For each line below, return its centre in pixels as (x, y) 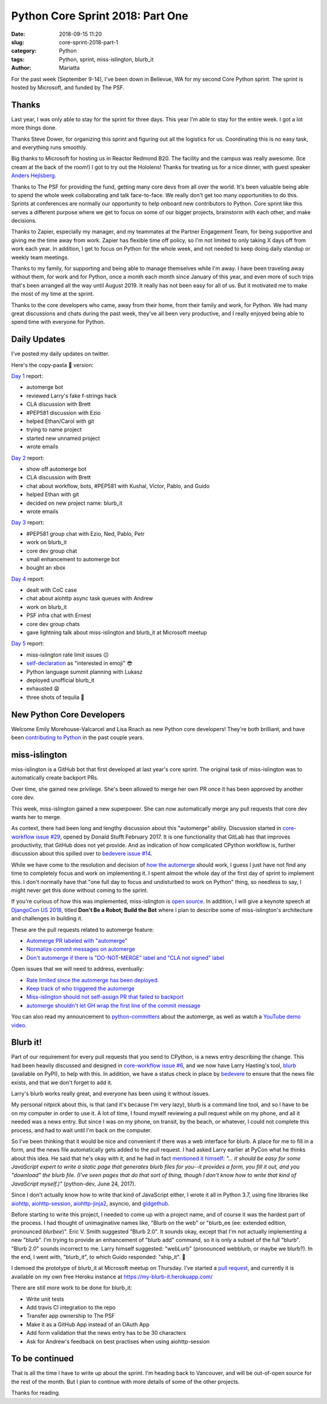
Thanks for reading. (36, 1393)
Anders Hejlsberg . (34, 175)
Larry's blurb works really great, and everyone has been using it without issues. (111, 1093)
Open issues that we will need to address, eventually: (78, 969)
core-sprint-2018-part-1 (89, 42)
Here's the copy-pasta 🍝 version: (52, 365)
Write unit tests (45, 1299)
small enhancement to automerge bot (73, 559)
